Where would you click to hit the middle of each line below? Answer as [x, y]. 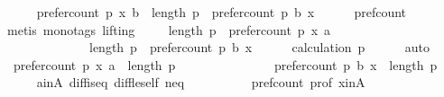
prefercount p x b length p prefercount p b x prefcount [222, 12]
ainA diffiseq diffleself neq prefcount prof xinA [201, 82]
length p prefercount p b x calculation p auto [259, 47]
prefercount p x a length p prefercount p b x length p [225, 64]
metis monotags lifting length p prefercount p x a [169, 29]
